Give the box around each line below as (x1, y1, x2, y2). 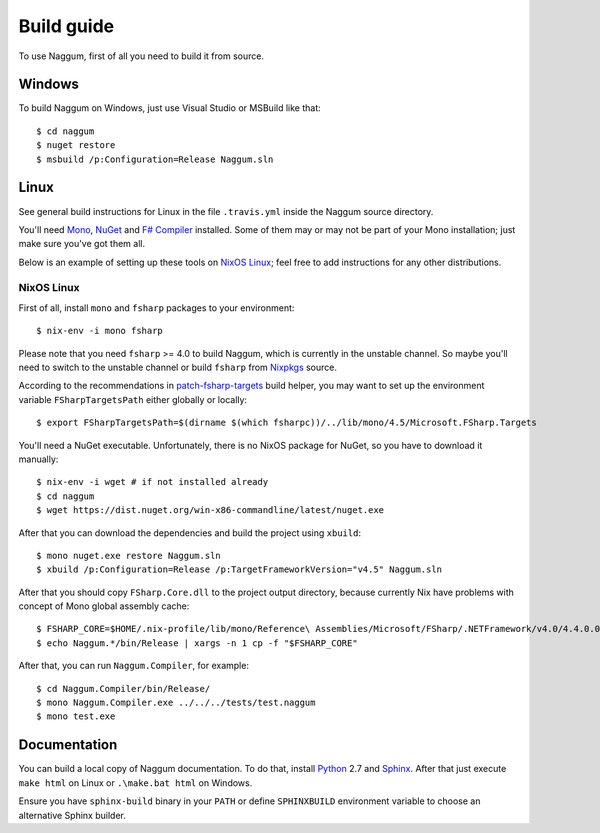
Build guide (18, 15, 115, 37)
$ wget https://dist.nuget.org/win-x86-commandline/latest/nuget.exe (36, 505, 385, 516)
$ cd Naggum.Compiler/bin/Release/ (36, 683, 211, 694)
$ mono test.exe (36, 711, 116, 722)
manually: (18, 453, 59, 465)
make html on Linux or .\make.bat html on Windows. (18, 776, 253, 789)
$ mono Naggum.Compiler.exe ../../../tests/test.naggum (36, 697, 316, 709)
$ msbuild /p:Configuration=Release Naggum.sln (36, 153, 274, 165)
